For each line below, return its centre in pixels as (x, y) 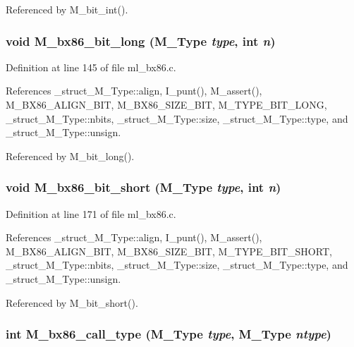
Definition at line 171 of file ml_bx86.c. (91, 213)
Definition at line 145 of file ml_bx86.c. (91, 67)
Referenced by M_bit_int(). (67, 9)
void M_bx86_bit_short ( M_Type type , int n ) (144, 187)
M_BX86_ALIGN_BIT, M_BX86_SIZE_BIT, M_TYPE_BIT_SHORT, (169, 251)
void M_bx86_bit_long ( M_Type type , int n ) (141, 41)
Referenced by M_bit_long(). (70, 156)
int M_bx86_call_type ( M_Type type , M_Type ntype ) (169, 334)
